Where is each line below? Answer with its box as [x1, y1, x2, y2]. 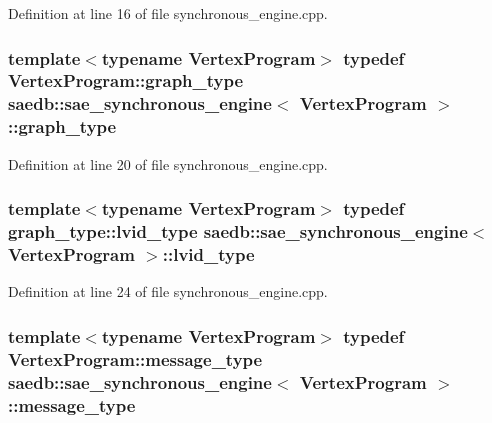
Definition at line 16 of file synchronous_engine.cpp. [8, 3, 328, 23]
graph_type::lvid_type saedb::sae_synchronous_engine [8, 219, 468, 244]
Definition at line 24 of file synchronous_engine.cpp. [8, 281, 328, 302]
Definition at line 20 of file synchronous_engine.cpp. [8, 153, 328, 174]
